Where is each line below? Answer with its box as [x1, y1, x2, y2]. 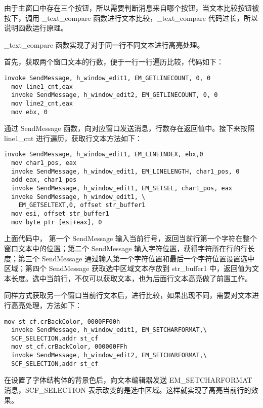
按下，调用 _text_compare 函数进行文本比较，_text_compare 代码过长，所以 [4, 12, 258, 23]
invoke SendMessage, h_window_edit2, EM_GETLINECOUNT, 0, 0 [11, 91, 218, 99]
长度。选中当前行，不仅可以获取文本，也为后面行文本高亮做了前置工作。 [11, 273, 252, 283]
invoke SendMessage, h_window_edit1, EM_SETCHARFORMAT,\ [11, 326, 207, 334]
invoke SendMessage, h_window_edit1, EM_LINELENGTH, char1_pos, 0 [11, 167, 240, 175]
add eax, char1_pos [11, 176, 77, 184]
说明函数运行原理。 [4, 22, 68, 33]
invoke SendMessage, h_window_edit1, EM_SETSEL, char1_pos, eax [11, 185, 233, 192]
